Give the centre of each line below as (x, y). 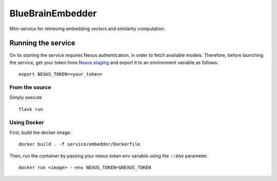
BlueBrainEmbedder (53, 13)
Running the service (42, 43)
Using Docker (27, 122)
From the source (30, 87)
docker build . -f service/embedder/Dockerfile (80, 144)
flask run (31, 109)
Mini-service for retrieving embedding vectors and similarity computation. (87, 29)
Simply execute (26, 98)
